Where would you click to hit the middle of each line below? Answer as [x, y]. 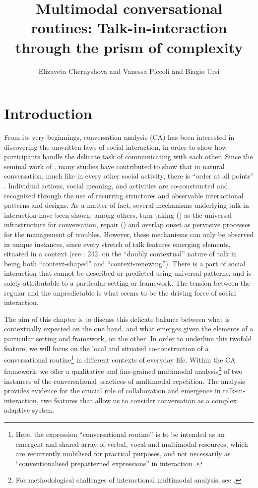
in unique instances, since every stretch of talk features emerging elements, [117, 244]
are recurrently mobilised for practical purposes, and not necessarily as [123, 454]
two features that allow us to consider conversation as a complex [139, 400]
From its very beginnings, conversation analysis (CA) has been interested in [119, 137]
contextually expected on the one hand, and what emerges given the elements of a [129, 329]
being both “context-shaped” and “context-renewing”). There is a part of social [125, 263]
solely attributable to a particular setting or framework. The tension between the [127, 282]
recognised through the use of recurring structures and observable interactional [124, 195]
